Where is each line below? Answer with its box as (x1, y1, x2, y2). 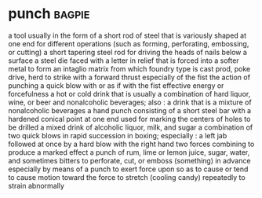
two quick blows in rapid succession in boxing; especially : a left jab (8, 130, 227, 140)
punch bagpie (8, 5, 90, 23)
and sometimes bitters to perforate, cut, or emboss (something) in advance (8, 156, 251, 165)
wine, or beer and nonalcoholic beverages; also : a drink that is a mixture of (8, 97, 253, 107)
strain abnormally (8, 181, 65, 190)
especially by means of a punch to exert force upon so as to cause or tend (8, 164, 249, 174)
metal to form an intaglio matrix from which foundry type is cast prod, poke (8, 64, 251, 73)
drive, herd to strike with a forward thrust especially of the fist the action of (8, 72, 251, 82)
